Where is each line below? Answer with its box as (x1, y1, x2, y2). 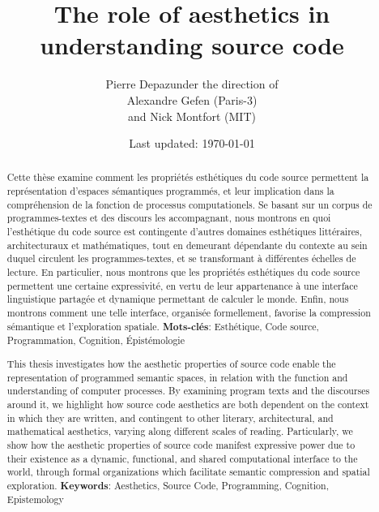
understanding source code (40, 28, 344, 62)
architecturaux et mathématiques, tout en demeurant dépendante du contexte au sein (6, 238, 368, 252)
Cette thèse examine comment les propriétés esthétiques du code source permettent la (6, 170, 369, 184)
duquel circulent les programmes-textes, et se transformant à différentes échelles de (6, 252, 356, 265)
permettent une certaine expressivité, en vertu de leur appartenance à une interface (6, 278, 358, 292)
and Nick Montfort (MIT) (128, 107, 256, 124)
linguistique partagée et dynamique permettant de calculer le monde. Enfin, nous (6, 292, 349, 306)
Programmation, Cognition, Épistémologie (6, 333, 185, 347)
